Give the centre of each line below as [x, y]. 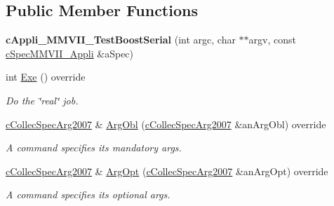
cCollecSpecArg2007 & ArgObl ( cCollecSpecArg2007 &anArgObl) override [166, 124]
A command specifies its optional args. [88, 194]
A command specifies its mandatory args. [94, 147]
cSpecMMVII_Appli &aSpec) [70, 53]
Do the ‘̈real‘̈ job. [42, 100]
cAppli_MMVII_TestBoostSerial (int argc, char [121, 40]
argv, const [272, 40]
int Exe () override [46, 77]
